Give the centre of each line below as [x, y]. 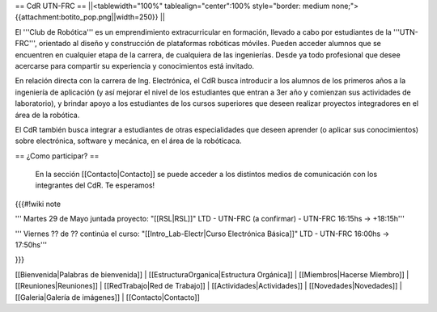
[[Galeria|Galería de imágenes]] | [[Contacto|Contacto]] [107, 297]
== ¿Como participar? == [57, 156]
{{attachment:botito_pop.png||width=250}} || [90, 17]
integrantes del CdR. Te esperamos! [95, 185]
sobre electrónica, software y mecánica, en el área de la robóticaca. [128, 141]
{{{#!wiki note [38, 204]
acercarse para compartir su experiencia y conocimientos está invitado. [135, 65]
